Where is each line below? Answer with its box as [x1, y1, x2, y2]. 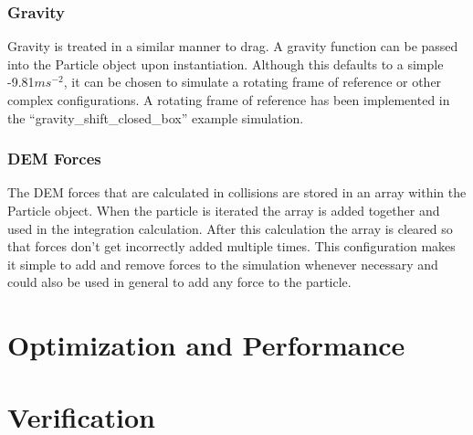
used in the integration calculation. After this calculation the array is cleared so [7, 218, 453, 238]
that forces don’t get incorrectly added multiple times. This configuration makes [7, 237, 456, 256]
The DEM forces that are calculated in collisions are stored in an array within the [7, 183, 467, 202]
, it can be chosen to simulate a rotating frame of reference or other [63, 72, 442, 91]
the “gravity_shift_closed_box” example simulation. [7, 108, 304, 127]
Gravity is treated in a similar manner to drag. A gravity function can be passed [7, 37, 458, 56]
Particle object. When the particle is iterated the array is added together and [7, 201, 440, 219]
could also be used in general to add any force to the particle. [7, 272, 352, 292]
